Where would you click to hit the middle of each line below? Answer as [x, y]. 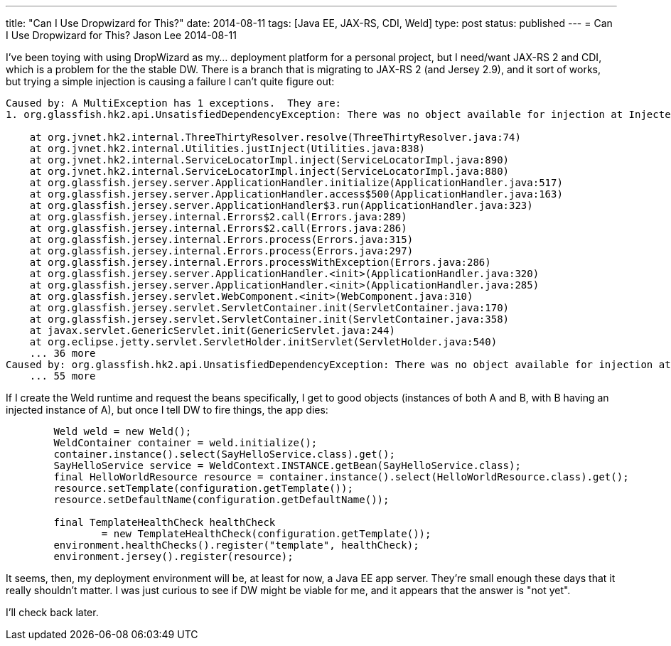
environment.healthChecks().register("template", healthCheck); [236, 545]
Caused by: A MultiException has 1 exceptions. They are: [174, 103]
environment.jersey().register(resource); [173, 556]
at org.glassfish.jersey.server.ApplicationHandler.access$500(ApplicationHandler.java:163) [296, 194]
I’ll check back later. [52, 612]
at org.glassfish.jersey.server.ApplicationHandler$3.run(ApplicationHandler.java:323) [281, 205]
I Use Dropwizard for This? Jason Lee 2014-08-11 [121, 35]
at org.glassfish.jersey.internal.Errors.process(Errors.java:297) [221, 251]
